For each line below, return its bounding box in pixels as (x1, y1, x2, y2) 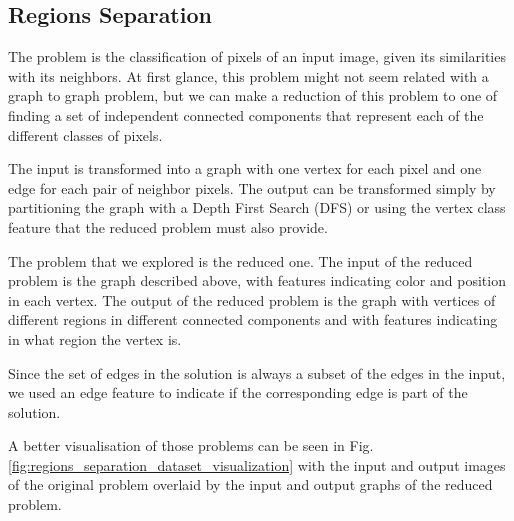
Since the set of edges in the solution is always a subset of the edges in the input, (8, 362, 506, 383)
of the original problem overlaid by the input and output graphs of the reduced (8, 474, 493, 495)
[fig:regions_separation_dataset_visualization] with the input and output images (8, 454, 506, 475)
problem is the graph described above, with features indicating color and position (8, 270, 506, 291)
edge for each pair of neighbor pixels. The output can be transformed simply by (8, 177, 496, 198)
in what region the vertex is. (8, 328, 182, 349)
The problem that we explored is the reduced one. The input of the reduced (8, 250, 473, 271)
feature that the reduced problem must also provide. (8, 216, 328, 237)
